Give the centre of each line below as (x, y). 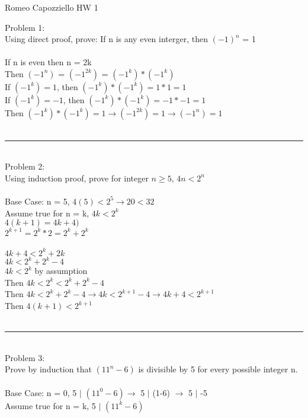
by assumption (61, 271)
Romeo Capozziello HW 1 (52, 7)
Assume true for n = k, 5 (50, 405)
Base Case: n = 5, (37, 201)
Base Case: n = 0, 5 (41, 392)
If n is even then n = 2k (48, 62)
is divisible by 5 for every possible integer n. (218, 369)
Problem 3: (25, 357)
